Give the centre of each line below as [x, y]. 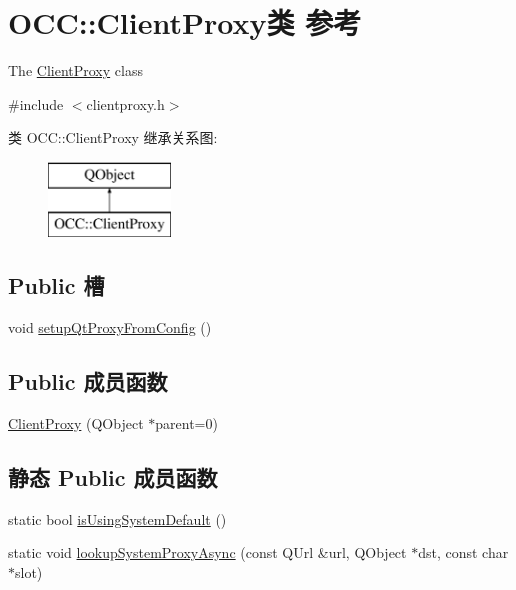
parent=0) [186, 423]
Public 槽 [56, 285]
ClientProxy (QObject [76, 423]
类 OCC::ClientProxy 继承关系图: [113, 137]
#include [36, 103]
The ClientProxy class [75, 70]
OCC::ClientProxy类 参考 [185, 22]
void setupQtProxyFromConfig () [110, 327]
